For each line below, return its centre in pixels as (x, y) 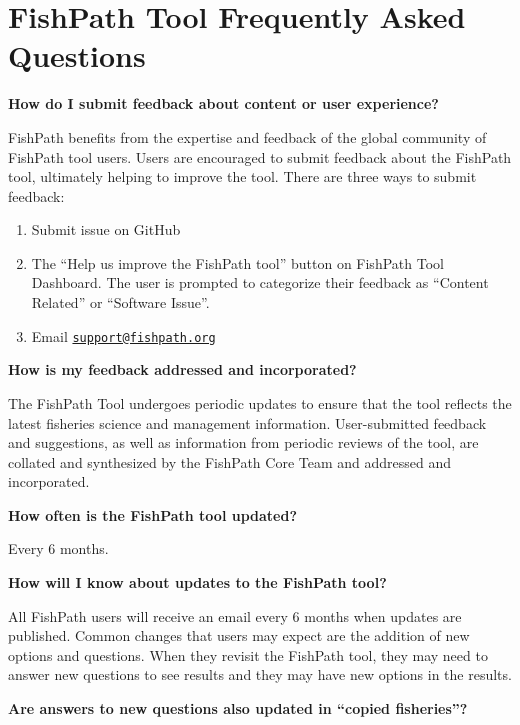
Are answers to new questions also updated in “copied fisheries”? (238, 708)
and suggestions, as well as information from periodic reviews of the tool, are (243, 442)
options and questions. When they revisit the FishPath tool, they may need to (248, 654)
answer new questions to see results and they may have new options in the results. (260, 674)
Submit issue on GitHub (106, 229)
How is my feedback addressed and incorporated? (182, 369)
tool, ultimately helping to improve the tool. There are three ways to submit (242, 176)
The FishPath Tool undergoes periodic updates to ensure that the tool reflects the (260, 402)
